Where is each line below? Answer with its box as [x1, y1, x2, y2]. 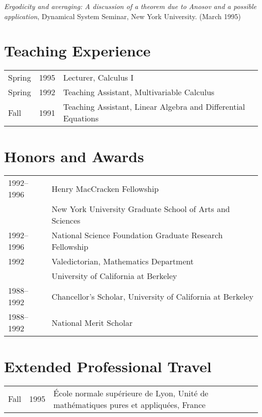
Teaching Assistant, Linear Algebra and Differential [63, 101, 245, 113]
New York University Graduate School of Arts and [51, 203, 230, 215]
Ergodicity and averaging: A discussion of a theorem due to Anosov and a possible [4, 1, 257, 11]
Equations [63, 112, 99, 124]
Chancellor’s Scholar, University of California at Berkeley [51, 290, 254, 302]
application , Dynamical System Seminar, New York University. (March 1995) [4, 11, 241, 21]
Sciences [51, 215, 81, 227]
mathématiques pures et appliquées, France [53, 398, 206, 410]
